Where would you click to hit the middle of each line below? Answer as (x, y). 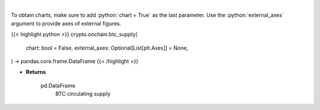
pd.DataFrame (58, 85)
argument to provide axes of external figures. (66, 23)
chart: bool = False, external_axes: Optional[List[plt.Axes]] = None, (107, 48)
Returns (36, 72)
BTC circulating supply (83, 94)
